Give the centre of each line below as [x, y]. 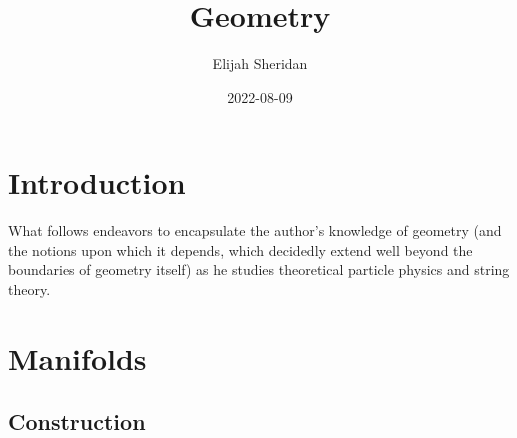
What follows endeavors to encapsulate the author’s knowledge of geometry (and [255, 230]
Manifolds [77, 357]
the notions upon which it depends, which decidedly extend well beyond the [240, 249]
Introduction [97, 182]
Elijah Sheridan [260, 63]
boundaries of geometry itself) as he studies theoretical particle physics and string [259, 269]
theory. [29, 289]
